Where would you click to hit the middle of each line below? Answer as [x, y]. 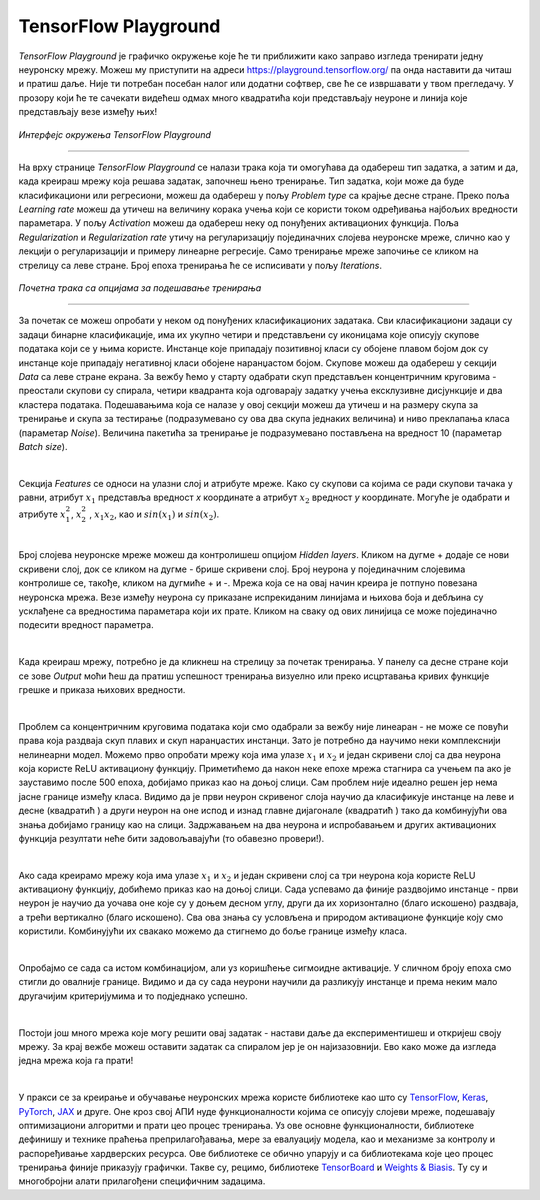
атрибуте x [42, 514]
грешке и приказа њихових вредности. [102, 689]
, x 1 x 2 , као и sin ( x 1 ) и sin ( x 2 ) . [154, 515]
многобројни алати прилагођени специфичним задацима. [142, 1181]
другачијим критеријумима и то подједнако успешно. [133, 996]
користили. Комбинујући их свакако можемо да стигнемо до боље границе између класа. [212, 931]
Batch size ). [43, 446]
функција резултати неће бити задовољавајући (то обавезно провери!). [171, 838]
